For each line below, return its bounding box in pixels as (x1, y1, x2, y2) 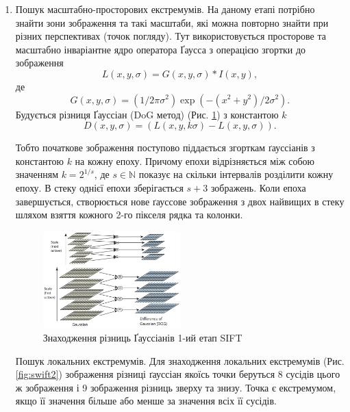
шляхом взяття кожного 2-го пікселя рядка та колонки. (15, 207, 243, 222)
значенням (15, 167, 59, 181)
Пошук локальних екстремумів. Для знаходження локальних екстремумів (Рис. (15, 353, 345, 368)
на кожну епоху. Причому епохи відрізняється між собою (75, 153, 315, 168)
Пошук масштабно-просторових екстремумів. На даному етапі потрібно (15, 2, 315, 16)
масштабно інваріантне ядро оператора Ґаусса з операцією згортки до (15, 42, 306, 56)
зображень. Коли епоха (210, 180, 306, 194)
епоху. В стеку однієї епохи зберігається (15, 180, 184, 194)
